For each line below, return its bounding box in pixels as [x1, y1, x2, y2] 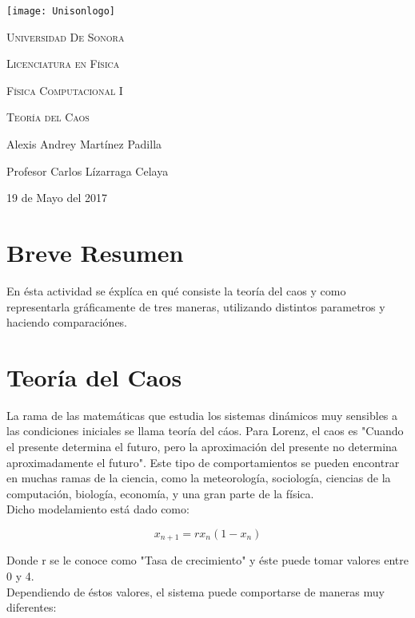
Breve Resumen [6, 236, 184, 268]
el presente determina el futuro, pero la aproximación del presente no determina [6, 438, 397, 455]
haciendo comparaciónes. [6, 314, 128, 331]
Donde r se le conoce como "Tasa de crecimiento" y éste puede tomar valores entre [6, 552, 409, 568]
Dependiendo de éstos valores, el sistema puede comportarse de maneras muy [6, 583, 385, 600]
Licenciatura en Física [6, 55, 120, 72]
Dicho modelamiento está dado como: [6, 501, 190, 517]
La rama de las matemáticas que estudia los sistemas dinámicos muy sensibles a [6, 406, 398, 423]
